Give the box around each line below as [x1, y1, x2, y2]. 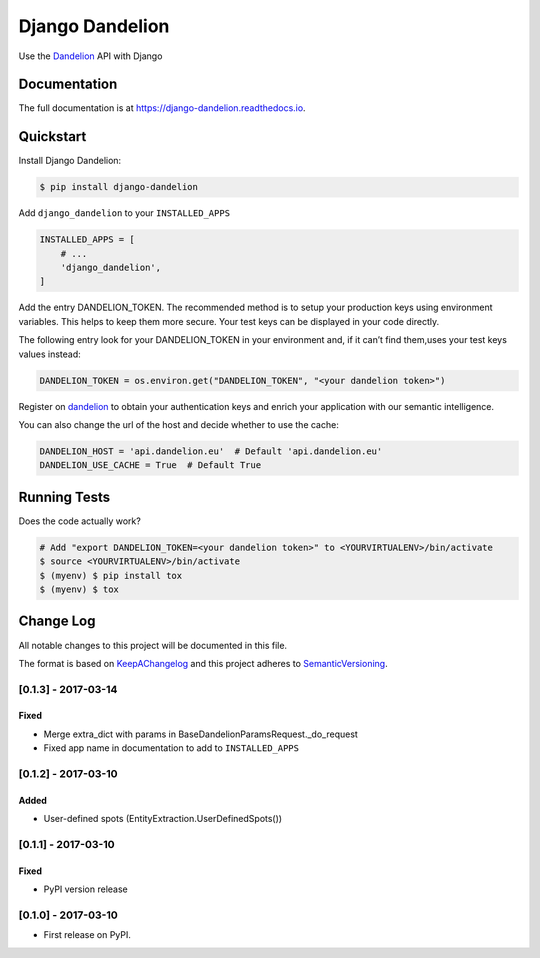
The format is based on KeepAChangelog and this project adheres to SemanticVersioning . [18, 657, 389, 669]
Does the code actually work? [18, 515, 142, 527]
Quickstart [18, 128, 87, 145]
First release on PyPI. [43, 929, 132, 941]
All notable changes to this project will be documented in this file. [18, 639, 288, 651]
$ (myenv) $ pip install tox [39, 570, 183, 581]
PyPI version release [43, 883, 129, 895]
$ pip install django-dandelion [39, 181, 199, 193]
